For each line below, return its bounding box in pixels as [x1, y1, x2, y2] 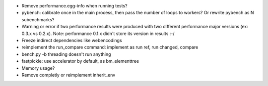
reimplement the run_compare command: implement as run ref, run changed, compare [21, 44, 199, 50]
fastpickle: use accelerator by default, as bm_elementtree [21, 58, 139, 64]
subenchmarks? [21, 16, 55, 22]
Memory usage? [21, 65, 55, 71]
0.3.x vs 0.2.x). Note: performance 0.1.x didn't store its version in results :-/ [21, 30, 175, 37]
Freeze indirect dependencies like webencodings [21, 37, 122, 43]
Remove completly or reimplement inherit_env [21, 72, 116, 78]
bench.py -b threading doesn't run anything [21, 51, 111, 57]
